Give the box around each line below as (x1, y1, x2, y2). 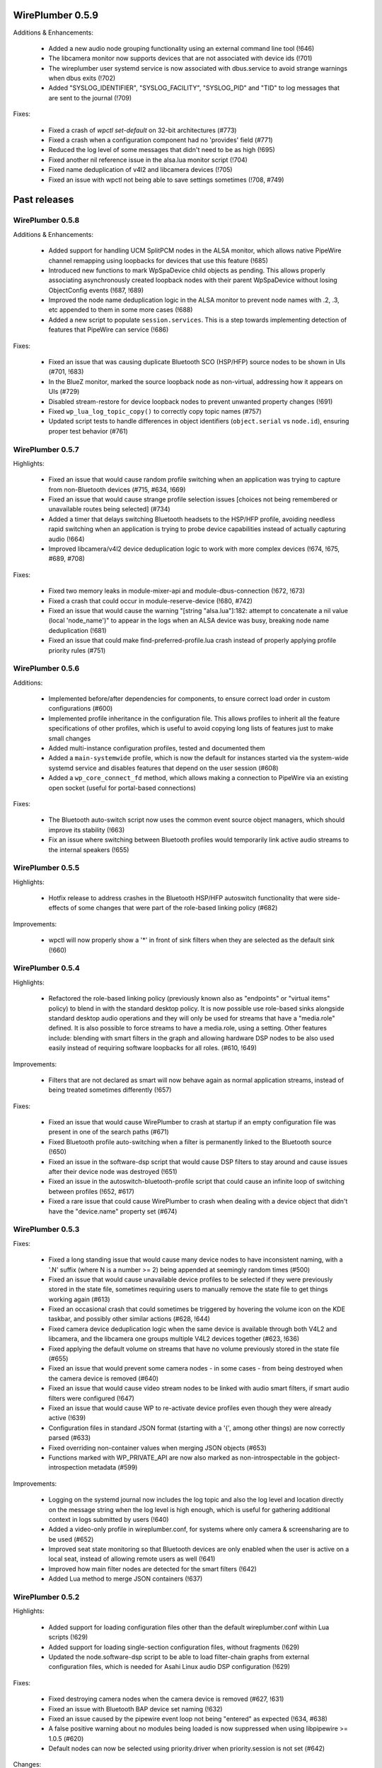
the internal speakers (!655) (48, 845, 129, 854)
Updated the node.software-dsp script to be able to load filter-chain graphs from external (48, 1652, 310, 1661)
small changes (48, 734, 91, 743)
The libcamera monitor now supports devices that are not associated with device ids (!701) (48, 54, 313, 63)
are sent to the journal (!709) (48, 93, 132, 102)
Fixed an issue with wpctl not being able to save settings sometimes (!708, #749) (48, 175, 284, 184)
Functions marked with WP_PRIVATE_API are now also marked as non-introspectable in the (48, 1453, 314, 1462)
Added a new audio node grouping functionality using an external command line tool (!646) (48, 44, 315, 52)
